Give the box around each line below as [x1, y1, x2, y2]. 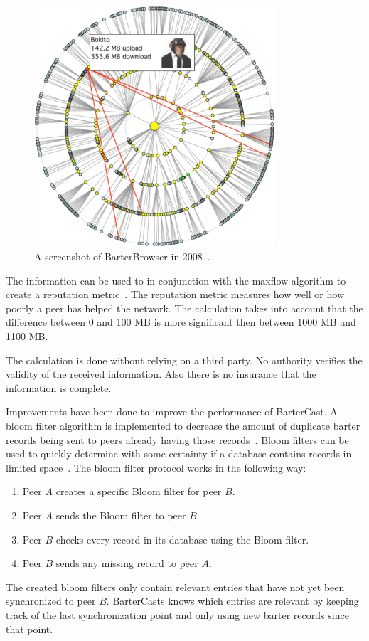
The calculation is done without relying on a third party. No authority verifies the [6, 352, 363, 367]
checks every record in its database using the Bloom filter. [55, 531, 309, 546]
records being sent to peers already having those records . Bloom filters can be [6, 432, 349, 447]
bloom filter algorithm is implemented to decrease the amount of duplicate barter [6, 418, 360, 433]
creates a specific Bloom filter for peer [55, 484, 222, 499]
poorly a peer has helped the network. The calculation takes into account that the [6, 300, 363, 315]
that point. [6, 621, 53, 636]
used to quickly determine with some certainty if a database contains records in [6, 446, 352, 461]
